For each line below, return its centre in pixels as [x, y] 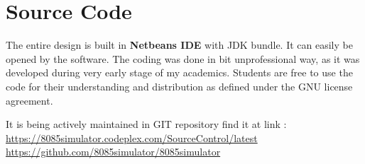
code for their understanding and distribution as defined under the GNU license [179, 86]
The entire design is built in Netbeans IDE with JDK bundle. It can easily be [179, 45]
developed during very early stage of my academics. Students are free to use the [179, 72]
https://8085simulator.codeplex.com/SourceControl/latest [132, 137]
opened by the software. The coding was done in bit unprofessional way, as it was [183, 58]
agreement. [29, 100]
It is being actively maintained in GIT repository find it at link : [146, 124]
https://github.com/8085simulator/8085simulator [113, 152]
